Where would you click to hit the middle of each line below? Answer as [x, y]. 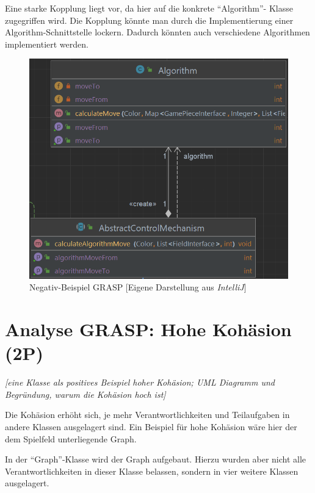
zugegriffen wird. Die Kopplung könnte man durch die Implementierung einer [149, 20]
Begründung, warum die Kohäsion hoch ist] [85, 394]
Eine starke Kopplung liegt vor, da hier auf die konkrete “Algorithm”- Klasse [149, 8]
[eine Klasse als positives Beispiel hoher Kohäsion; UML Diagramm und [140, 382]
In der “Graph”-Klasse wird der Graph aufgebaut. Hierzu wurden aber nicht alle [156, 459]
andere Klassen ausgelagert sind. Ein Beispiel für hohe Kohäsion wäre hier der [151, 426]
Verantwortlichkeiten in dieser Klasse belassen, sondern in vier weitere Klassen [152, 471]
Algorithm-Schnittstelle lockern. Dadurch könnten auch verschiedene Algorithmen [157, 32]
